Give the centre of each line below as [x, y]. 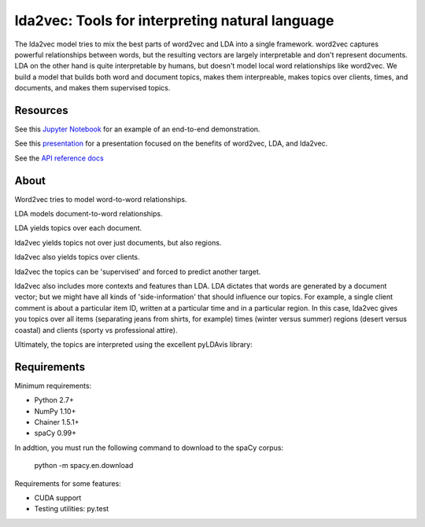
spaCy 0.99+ [55, 433]
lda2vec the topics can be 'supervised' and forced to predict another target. [138, 271]
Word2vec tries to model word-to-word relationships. [101, 199]
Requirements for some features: [68, 483]
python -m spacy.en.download [84, 466]
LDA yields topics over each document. [78, 228]
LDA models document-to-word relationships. [89, 214]
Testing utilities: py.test [72, 509]
